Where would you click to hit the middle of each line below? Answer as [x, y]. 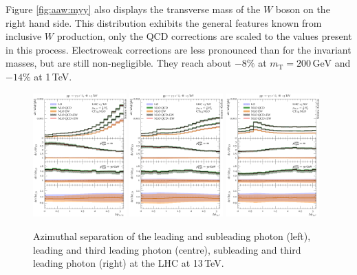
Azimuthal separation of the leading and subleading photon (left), [172, 236]
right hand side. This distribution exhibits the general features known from [164, 22]
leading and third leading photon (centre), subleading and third [167, 249]
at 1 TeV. [53, 76]
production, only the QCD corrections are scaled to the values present [204, 36]
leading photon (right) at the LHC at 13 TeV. [129, 263]
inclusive [24, 36]
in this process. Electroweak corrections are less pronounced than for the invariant [178, 49]
